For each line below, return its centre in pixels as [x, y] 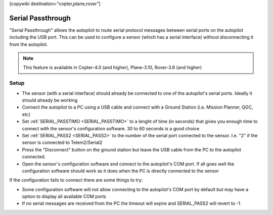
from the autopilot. [29, 44]
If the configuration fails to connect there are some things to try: [76, 180]
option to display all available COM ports [64, 196]
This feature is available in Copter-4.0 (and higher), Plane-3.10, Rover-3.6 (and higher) [112, 68]
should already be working [50, 100]
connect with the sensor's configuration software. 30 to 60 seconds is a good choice [111, 128]
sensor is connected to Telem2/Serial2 [62, 143]
